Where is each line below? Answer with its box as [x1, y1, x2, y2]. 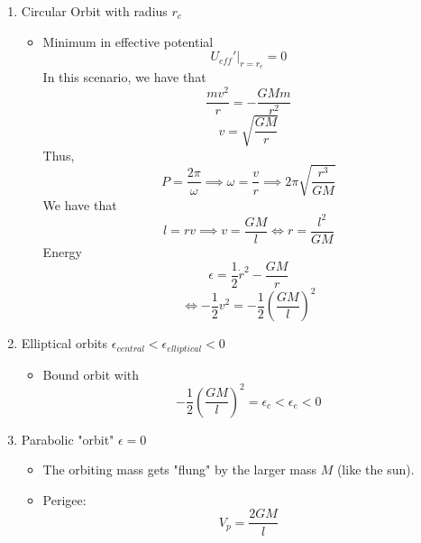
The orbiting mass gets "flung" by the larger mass [42, 460, 316, 479]
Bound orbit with [42, 364, 140, 383]
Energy [42, 242, 83, 261]
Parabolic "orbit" [21, 429, 114, 448]
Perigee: [42, 490, 87, 509]
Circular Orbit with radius [21, 2, 168, 20]
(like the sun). [336, 460, 415, 479]
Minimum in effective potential [42, 32, 214, 51]
